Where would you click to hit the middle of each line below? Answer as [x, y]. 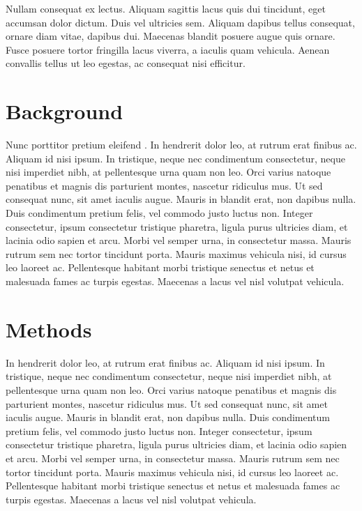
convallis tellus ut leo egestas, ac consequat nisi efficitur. [126, 63]
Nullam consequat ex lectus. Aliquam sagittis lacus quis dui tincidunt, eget [166, 8]
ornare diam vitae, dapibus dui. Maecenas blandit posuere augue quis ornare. [171, 36]
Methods [49, 329]
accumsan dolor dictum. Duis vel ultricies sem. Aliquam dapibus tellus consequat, [180, 22]
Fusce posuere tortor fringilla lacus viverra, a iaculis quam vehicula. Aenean [168, 49]
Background [65, 111]
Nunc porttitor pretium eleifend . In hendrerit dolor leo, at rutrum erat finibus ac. [181, 145]
